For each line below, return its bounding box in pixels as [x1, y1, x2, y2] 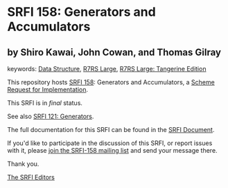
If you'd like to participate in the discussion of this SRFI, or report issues [7, 139, 213, 147]
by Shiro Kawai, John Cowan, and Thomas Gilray [7, 46, 222, 58]
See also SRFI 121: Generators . [7, 112, 94, 120]
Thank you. [7, 160, 40, 168]
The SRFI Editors [7, 173, 55, 181]
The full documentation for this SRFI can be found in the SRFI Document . [7, 126, 215, 133]
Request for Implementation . [7, 86, 89, 93]
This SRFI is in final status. [7, 99, 83, 107]
